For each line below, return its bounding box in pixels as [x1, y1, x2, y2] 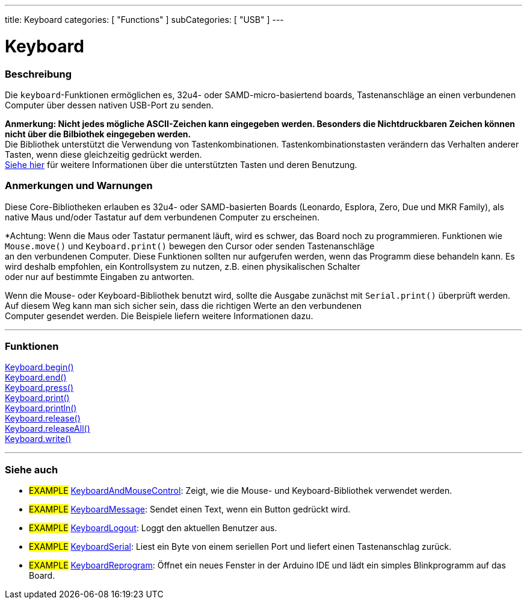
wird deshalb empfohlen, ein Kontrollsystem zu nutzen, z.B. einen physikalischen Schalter [5, 261, 360, 272]
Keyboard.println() [5, 403, 77, 414]
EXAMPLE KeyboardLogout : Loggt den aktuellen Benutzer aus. [29, 523, 277, 534]
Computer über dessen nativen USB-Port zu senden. [5, 99, 214, 110]
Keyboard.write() [5, 434, 72, 444]
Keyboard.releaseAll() [5, 423, 90, 434]
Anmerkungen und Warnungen [5, 179, 153, 192]
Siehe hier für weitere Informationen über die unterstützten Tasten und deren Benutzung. [5, 159, 357, 170]
